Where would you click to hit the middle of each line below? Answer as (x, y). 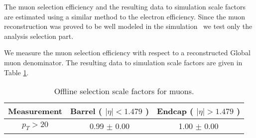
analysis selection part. (39, 36)
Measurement (35, 111)
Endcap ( (175, 111)
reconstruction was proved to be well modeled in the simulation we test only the (128, 26)
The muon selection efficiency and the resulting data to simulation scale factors (125, 6)
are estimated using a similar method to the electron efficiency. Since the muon (125, 16)
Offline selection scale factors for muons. (124, 91)
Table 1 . (16, 72)
